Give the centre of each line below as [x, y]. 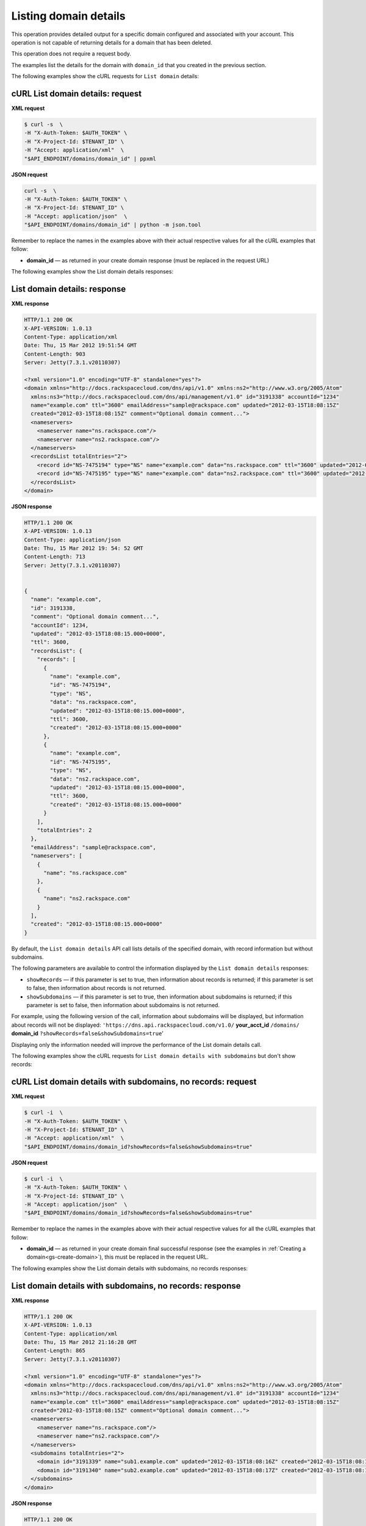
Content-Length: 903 [55, 354]
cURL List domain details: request [77, 94]
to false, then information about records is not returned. [96, 988]
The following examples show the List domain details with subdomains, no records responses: [130, 1268]
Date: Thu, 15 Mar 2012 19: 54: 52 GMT [84, 548]
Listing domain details [68, 16]
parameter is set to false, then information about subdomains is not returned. [123, 1005]
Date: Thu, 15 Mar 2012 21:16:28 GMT [81, 1342]
